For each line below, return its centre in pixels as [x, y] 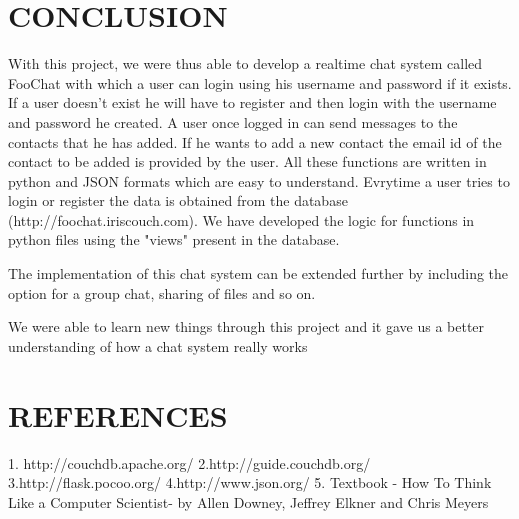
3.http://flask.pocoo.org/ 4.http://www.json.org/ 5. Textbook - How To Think [250, 482]
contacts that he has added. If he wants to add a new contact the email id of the [255, 141]
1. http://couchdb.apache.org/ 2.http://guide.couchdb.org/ [189, 462]
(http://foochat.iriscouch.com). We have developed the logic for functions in [241, 219]
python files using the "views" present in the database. [174, 239]
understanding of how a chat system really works [158, 345]
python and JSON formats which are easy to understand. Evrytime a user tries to [259, 180]
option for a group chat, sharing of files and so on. [162, 292]
